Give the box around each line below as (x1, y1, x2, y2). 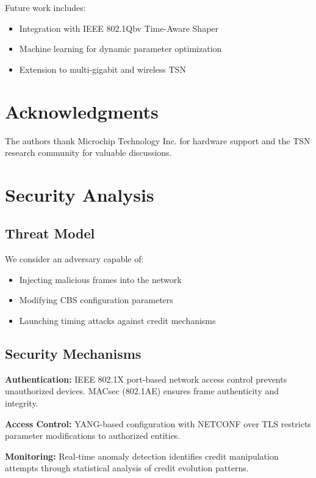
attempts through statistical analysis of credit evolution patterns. (5, 461, 249, 474)
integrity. (5, 397, 38, 410)
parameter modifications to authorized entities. (5, 429, 181, 442)
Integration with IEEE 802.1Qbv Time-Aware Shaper (19, 21, 219, 34)
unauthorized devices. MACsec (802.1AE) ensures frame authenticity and (5, 384, 279, 397)
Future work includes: (5, 1, 86, 13)
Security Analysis (5, 182, 154, 207)
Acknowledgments (5, 98, 159, 123)
